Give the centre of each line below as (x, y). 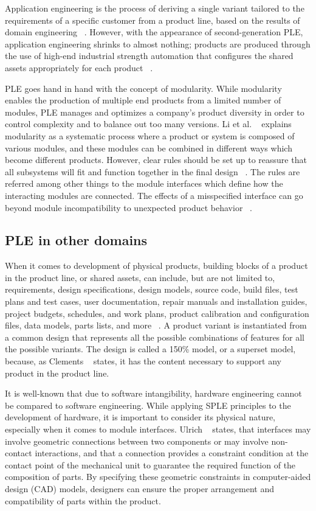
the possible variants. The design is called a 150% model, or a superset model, (150, 349)
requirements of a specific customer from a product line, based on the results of (153, 20)
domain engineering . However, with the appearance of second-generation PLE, (154, 32)
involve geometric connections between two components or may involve (137, 441)
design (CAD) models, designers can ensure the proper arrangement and (139, 488)
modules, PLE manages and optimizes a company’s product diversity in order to (155, 112)
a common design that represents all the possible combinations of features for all (155, 337)
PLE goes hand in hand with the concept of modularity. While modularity (143, 88)
